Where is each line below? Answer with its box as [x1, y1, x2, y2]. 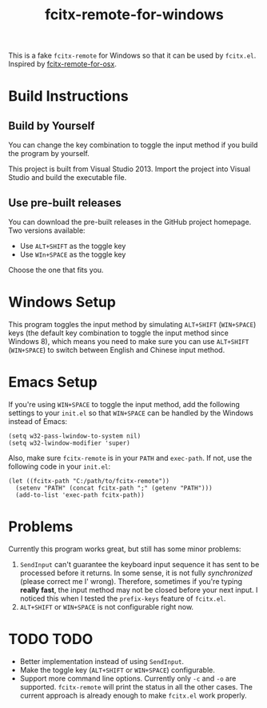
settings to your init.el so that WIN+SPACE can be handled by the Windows [8, 408, 253, 418]
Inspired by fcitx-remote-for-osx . [8, 59, 118, 69]
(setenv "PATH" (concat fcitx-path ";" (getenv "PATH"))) [15, 484, 213, 492]
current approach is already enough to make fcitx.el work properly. [19, 690, 247, 700]
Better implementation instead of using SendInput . [19, 656, 185, 666]
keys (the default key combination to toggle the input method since [8, 328, 229, 338]
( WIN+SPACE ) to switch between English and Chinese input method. [8, 345, 225, 354]
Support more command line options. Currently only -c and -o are [19, 674, 237, 683]
